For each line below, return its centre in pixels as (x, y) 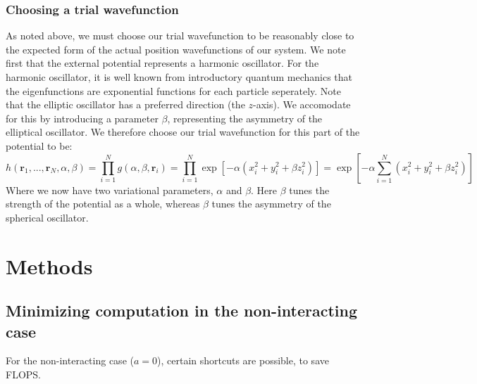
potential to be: (39, 145)
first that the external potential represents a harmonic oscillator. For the (162, 63)
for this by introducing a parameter (82, 118)
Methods (49, 265)
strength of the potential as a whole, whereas (103, 204)
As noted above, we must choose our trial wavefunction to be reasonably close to (180, 36)
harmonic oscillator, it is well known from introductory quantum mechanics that (179, 77)
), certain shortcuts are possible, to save (243, 360)
